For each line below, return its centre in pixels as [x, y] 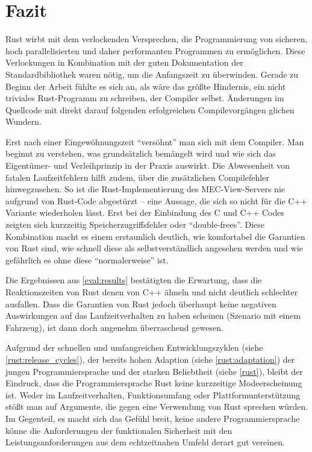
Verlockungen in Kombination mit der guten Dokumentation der [124, 62]
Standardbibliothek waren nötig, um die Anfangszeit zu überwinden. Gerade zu [152, 74]
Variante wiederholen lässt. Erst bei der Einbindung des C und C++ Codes [145, 212]
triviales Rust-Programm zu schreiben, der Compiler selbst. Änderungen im [145, 98]
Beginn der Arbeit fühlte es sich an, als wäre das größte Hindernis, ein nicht [146, 86]
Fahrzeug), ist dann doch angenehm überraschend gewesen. [114, 327]
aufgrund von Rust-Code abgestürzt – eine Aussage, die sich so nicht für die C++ [157, 200]
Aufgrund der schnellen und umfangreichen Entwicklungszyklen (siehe [134, 347]
